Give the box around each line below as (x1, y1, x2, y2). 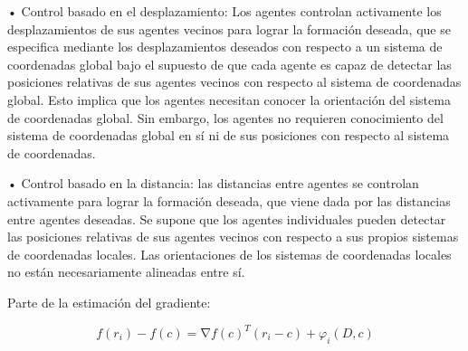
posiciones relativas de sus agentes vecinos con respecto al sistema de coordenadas (7, 72, 462, 91)
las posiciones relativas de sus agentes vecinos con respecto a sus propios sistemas (7, 227, 459, 246)
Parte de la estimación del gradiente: (7, 292, 211, 311)
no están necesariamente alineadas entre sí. (7, 262, 245, 281)
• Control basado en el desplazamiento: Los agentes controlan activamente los (7, 2, 442, 20)
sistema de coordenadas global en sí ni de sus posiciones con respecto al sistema (7, 126, 450, 145)
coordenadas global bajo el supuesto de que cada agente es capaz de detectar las (7, 54, 452, 73)
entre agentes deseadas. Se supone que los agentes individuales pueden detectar (7, 209, 446, 228)
